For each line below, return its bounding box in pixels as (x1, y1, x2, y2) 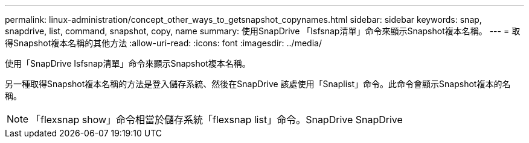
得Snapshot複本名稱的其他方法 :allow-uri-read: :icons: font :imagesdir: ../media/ (5, 38, 322, 48)
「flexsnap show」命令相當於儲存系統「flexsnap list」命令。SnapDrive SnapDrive (31, 114, 403, 126)
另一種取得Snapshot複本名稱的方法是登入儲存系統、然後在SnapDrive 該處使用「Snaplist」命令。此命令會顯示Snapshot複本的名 (5, 79, 511, 89)
